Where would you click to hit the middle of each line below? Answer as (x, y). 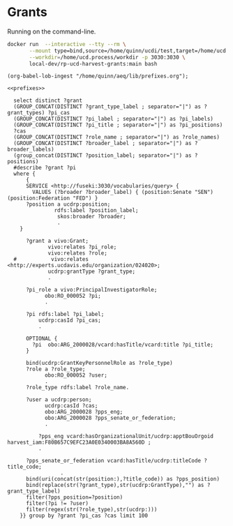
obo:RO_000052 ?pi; (73, 296)
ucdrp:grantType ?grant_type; (92, 272)
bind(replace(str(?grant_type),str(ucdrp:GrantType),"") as (115, 486)
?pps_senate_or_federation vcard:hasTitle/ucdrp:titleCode (113, 461)
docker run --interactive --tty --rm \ (67, 44)
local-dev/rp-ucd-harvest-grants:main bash (93, 63)
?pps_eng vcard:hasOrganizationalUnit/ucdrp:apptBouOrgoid (126, 437)
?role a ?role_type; (55, 369)
